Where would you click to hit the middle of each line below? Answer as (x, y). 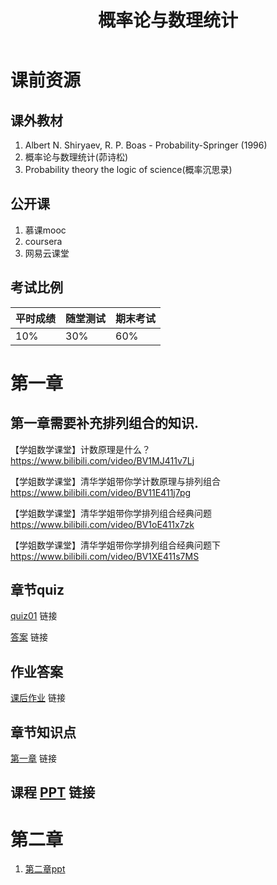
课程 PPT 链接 (53, 792)
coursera (43, 241)
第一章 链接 (33, 758)
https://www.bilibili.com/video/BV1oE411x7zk (102, 524)
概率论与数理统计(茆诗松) (76, 157)
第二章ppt (45, 869)
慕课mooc (45, 230)
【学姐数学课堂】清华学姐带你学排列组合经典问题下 (115, 545)
